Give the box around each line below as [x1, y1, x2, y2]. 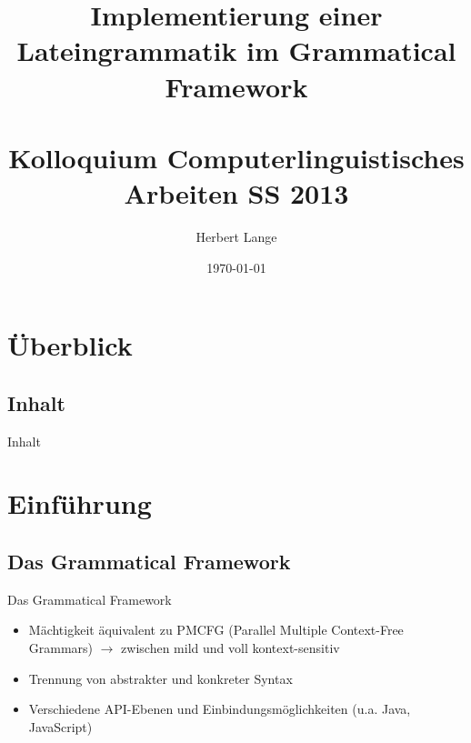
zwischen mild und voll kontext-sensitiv [121, 638, 340, 657]
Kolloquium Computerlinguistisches [8, 138, 465, 176]
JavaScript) [28, 717, 93, 736]
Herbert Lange [195, 227, 277, 246]
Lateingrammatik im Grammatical [16, 32, 456, 69]
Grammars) [28, 638, 94, 657]
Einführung [7, 485, 152, 522]
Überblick [7, 326, 133, 364]
